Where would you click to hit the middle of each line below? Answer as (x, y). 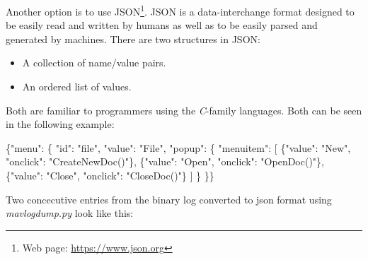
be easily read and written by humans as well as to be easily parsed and (162, 25)
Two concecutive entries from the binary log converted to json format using (169, 199)
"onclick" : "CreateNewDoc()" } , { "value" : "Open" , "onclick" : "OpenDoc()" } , (165, 161)
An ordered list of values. (77, 87)
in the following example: (60, 124)
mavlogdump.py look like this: (70, 213)
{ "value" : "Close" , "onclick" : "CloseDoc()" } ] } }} (110, 175)
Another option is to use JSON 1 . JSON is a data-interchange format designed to (180, 10)
